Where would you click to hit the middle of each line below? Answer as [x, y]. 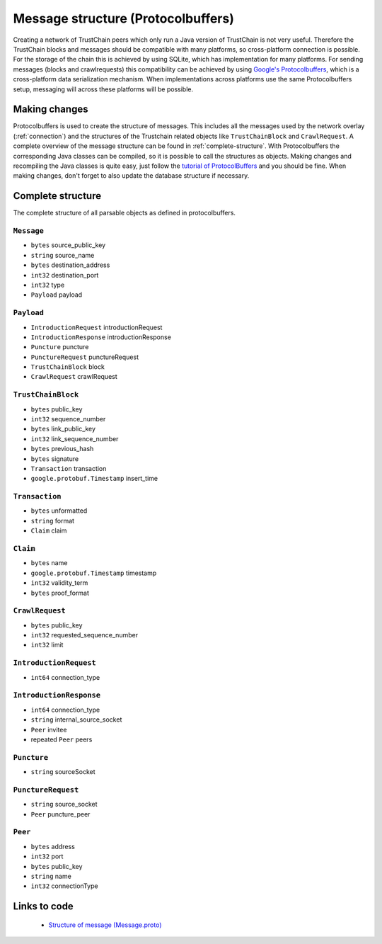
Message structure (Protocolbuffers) [124, 18]
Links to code [43, 906]
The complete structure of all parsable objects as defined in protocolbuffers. [125, 213]
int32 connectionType [64, 886]
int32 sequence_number [68, 419]
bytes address [53, 846]
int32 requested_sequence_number [84, 635]
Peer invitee [49, 729]
